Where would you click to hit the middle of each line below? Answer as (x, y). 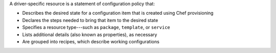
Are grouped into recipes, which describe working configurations (91, 41)
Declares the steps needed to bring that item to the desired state (90, 20)
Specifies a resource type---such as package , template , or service (96, 28)
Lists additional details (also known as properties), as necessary (90, 34)
